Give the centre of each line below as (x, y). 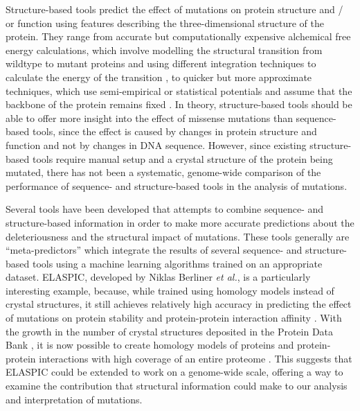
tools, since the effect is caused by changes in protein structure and (174, 131)
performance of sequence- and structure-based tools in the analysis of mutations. (177, 185)
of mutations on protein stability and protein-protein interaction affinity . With (174, 318)
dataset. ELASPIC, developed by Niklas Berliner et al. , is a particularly (158, 277)
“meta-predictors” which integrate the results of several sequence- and (154, 250)
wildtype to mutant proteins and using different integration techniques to (161, 63)
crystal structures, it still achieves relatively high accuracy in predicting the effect (179, 304)
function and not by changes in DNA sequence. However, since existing (156, 145)
